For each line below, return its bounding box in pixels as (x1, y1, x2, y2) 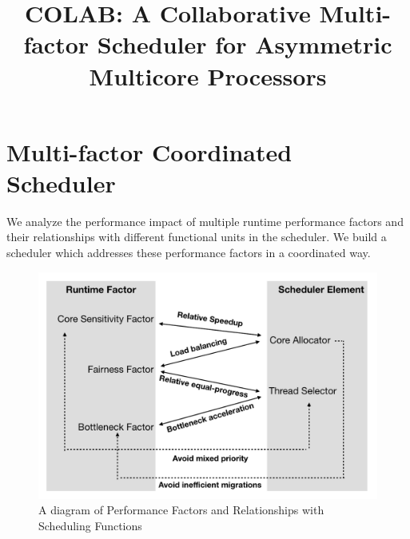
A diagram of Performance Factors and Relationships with (38, 501, 324, 518)
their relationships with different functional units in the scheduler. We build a (6, 228, 387, 245)
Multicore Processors (89, 59, 327, 92)
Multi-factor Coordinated (6, 135, 293, 168)
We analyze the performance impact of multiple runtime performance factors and (6, 212, 404, 229)
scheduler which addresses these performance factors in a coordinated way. (6, 244, 371, 261)
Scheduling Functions (38, 517, 142, 533)
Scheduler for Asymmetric (97, 28, 392, 61)
